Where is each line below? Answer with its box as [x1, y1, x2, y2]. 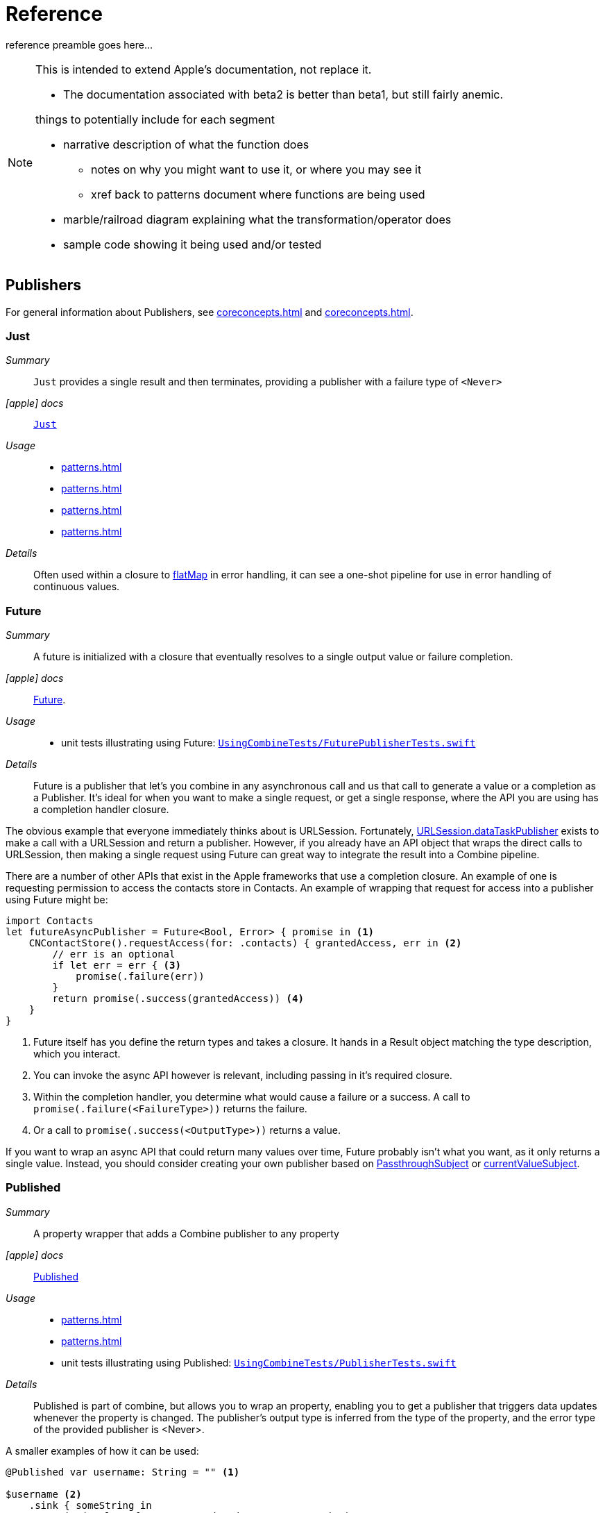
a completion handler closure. [33, 803, 169, 816]
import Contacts [6, 915, 94, 927]
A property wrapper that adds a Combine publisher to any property [33, 1227, 339, 1239]
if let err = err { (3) [52, 960, 181, 971]
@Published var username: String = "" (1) [6, 1466, 240, 1478]
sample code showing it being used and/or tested [63, 237, 322, 251]
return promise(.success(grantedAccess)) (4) [52, 993, 304, 1005]
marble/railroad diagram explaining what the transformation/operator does [63, 212, 452, 226]
